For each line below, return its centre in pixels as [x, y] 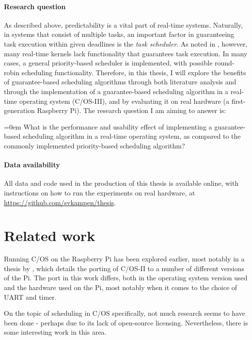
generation [19, 110]
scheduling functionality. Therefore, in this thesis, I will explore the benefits [134, 72]
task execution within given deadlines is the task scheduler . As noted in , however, [126, 43]
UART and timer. [30, 297]
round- [225, 63]
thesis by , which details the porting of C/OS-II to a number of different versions [124, 268]
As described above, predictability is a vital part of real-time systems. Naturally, [123, 24]
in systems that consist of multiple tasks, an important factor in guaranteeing [119, 34]
